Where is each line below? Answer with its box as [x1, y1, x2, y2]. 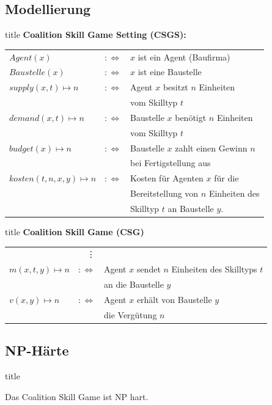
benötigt [175, 111, 207, 123]
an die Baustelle [103, 278, 164, 291]
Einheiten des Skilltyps [171, 263, 257, 275]
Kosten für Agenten [130, 172, 204, 184]
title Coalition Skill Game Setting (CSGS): [5, 28, 186, 41]
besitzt [163, 81, 188, 93]
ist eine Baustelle [138, 65, 202, 78]
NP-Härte [5, 341, 69, 360]
